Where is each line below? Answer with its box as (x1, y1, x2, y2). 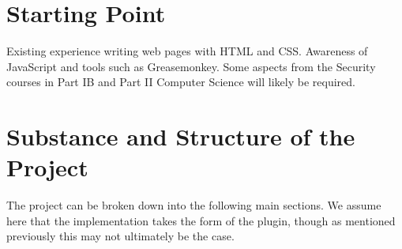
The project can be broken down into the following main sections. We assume (6, 197, 381, 213)
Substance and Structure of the (6, 120, 355, 153)
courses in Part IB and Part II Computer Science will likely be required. (6, 74, 355, 90)
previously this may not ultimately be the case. (6, 228, 235, 244)
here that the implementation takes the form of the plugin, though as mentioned (6, 212, 396, 228)
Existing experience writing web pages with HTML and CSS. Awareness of (6, 43, 368, 59)
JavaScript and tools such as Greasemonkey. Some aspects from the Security (6, 58, 376, 74)
